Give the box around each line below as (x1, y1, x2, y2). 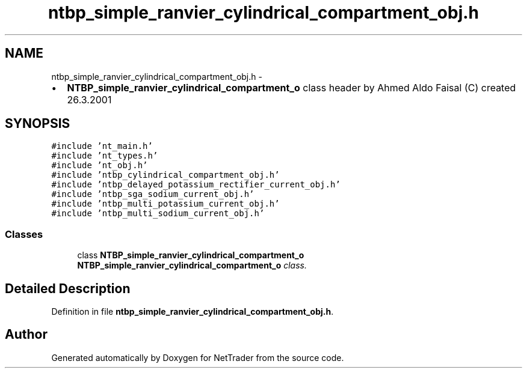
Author (5, 327, 48, 342)
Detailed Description (5, 281, 131, 296)
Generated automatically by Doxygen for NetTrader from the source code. (51, 352, 344, 363)
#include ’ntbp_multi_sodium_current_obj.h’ (51, 208, 265, 219)
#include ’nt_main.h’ (51, 141, 153, 151)
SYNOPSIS (5, 116, 70, 132)
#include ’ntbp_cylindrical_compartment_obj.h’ (51, 170, 280, 180)
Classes (5, 228, 43, 240)
